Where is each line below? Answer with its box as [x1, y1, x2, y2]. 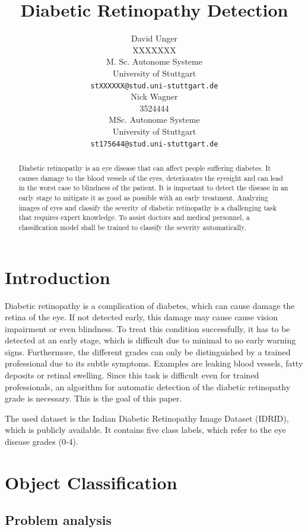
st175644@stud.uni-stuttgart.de [90, 139, 218, 148]
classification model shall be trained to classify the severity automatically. [18, 222, 246, 232]
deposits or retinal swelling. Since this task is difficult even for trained [5, 369, 259, 381]
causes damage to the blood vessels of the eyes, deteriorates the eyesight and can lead [18, 173, 283, 183]
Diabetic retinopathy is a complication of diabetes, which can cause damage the [5, 299, 295, 311]
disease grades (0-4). [5, 435, 78, 448]
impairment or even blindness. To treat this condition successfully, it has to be [5, 322, 290, 335]
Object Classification [5, 470, 177, 494]
